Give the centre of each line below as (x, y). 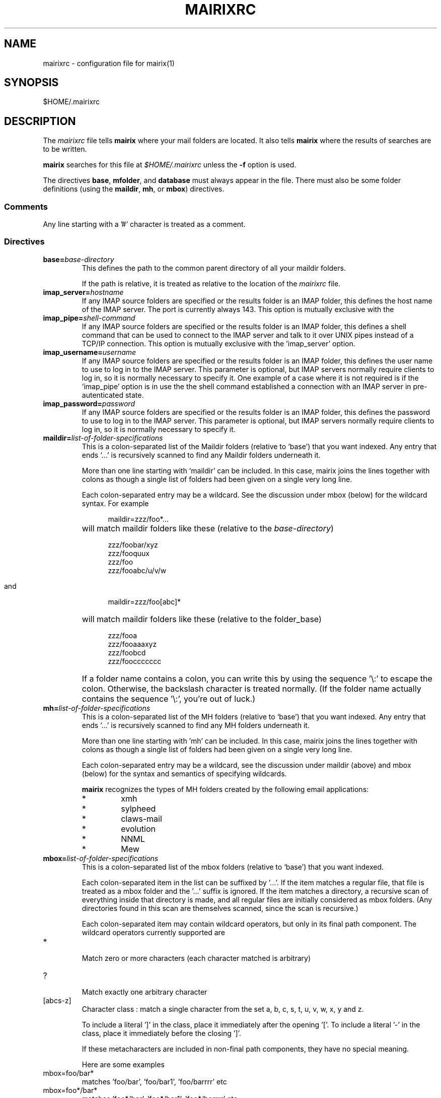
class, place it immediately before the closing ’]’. (161, 1033)
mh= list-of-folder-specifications (97, 708)
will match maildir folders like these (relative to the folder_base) (202, 619)
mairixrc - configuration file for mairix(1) (109, 63)
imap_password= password (89, 403)
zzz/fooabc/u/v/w (137, 570)
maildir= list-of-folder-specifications (103, 438)
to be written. (65, 149)
